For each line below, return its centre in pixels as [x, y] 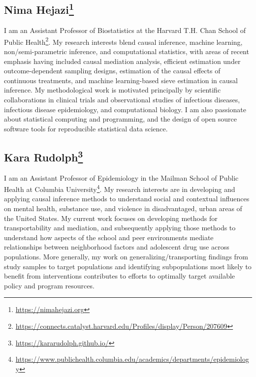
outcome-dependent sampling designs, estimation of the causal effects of [112, 71]
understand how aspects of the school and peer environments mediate [109, 237]
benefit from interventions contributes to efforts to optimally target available [120, 276]
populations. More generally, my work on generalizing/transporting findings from [126, 256]
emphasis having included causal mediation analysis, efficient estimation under [122, 61]
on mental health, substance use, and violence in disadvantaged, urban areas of [123, 208]
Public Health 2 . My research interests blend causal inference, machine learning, [123, 41]
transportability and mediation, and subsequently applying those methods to [120, 228]
